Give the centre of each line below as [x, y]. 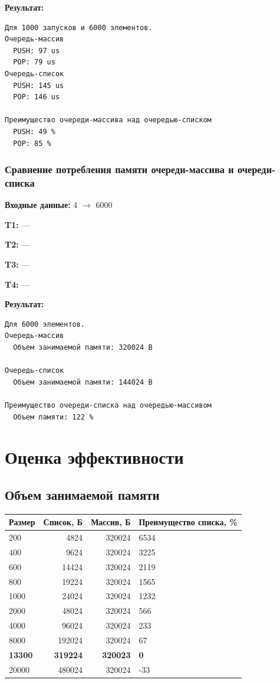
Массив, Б [111, 522]
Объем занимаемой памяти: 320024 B [83, 348]
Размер [22, 522]
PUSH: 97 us [37, 51]
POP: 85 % [32, 143]
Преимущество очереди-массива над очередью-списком [108, 120]
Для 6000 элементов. [45, 324]
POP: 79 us [34, 62]
